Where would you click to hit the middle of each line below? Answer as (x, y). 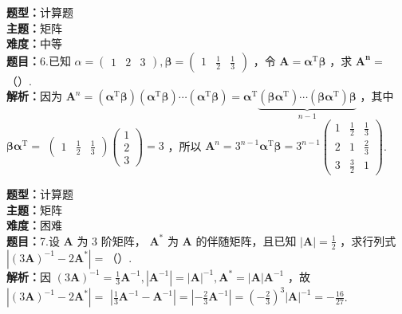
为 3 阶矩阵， (111, 240)
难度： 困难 (34, 225)
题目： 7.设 (33, 240)
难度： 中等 (34, 43)
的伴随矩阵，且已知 (246, 240)
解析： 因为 (34, 96)
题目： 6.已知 (39, 60)
